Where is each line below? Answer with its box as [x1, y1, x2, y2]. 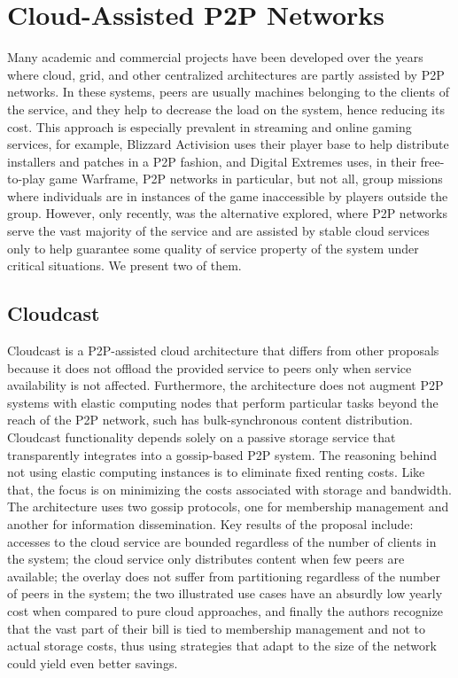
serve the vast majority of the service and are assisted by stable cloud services [7, 222, 430, 240]
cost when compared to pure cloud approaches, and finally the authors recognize [7, 601, 443, 620]
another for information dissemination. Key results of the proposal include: [7, 514, 414, 533]
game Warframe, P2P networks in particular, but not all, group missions [49, 169, 443, 188]
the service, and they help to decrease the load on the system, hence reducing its [7, 99, 445, 118]
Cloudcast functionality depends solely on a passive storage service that [7, 428, 396, 447]
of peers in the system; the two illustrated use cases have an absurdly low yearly [7, 584, 443, 603]
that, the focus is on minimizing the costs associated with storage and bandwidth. [7, 479, 452, 498]
